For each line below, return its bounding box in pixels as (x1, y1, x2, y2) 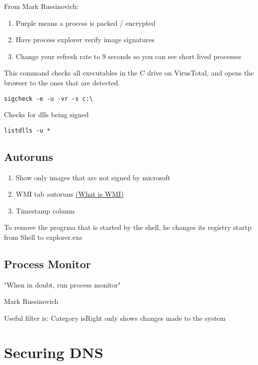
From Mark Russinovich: (4, 1, 79, 11)
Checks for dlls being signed (4, 109, 89, 120)
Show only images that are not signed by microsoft (15, 172, 171, 182)
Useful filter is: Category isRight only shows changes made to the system (4, 313, 226, 323)
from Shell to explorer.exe (4, 232, 83, 242)
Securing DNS (4, 342, 103, 362)
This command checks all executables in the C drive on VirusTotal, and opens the (4, 68, 254, 78)
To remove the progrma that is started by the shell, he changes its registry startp (4, 222, 252, 232)
